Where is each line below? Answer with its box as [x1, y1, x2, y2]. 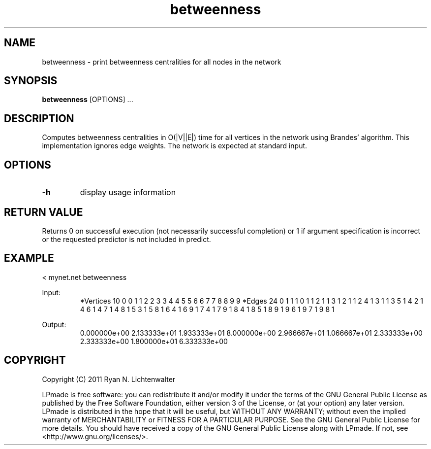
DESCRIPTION [4, 112, 74, 125]
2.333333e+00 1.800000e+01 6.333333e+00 [80, 337, 228, 345]
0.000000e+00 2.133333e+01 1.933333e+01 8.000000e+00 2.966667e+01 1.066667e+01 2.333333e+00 [80, 328, 423, 337]
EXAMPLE [4, 252, 54, 265]
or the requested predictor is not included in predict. [42, 235, 211, 243]
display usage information [80, 187, 176, 198]
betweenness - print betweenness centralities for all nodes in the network [42, 57, 281, 66]
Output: [42, 320, 66, 329]
